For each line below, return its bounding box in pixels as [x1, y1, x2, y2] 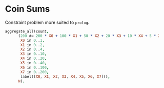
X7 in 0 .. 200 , [20, 70, 49, 74]
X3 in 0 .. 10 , [20, 52, 47, 56]
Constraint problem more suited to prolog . [5, 19, 90, 25]
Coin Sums [5, 3, 50, 15]
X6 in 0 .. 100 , [20, 65, 49, 70]
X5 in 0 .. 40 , [20, 61, 47, 66]
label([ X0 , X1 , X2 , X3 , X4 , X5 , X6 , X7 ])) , [20, 74, 110, 79]
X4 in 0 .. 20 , [20, 56, 47, 61]
